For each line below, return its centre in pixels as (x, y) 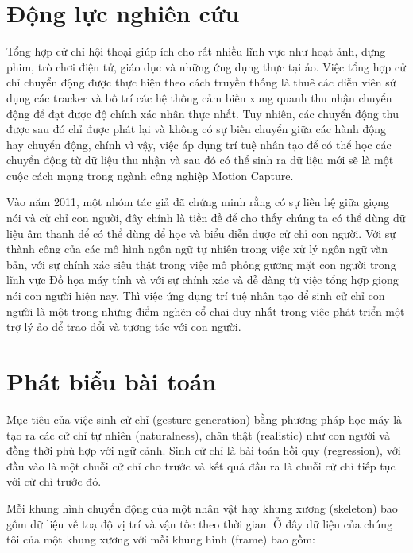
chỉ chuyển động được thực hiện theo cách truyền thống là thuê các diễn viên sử (201, 82)
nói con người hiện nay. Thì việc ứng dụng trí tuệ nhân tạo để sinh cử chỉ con (196, 296)
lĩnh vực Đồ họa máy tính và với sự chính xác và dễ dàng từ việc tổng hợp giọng (203, 280)
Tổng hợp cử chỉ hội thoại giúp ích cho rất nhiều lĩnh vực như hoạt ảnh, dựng (196, 51)
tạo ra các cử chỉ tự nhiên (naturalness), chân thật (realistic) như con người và (198, 434)
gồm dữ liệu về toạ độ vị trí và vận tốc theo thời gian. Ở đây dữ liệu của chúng (200, 523)
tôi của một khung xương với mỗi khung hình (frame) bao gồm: (161, 539)
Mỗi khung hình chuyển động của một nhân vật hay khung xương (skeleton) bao (202, 507)
